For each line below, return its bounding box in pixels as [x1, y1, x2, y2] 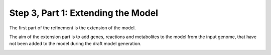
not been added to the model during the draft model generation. [9, 41, 142, 47]
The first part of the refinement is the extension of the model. [9, 25, 136, 31]
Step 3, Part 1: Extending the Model [9, 7, 158, 18]
